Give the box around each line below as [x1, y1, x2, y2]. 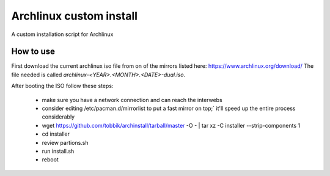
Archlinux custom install [11, 9, 137, 23]
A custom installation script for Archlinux [11, 31, 114, 38]
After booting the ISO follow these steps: [11, 82, 114, 90]
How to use [11, 46, 55, 57]
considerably [42, 113, 75, 120]
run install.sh [42, 147, 75, 155]
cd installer [42, 130, 70, 137]
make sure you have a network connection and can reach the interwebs [42, 96, 222, 103]
